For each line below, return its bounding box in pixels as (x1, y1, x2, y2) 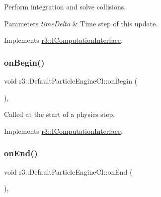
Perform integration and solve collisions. (4, 1, 126, 11)
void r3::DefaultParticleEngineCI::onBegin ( (4, 76, 138, 86)
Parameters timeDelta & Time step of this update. (4, 18, 158, 28)
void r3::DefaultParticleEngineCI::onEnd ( (4, 166, 133, 177)
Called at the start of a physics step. (4, 109, 115, 119)
